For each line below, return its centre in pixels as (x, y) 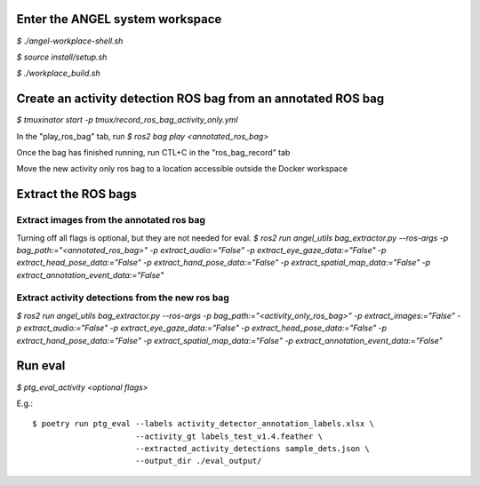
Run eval (41, 366)
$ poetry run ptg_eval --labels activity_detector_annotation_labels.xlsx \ (204, 424)
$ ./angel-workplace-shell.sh (70, 41)
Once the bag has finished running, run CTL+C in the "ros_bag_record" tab (153, 152)
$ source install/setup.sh (62, 57)
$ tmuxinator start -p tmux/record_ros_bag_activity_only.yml (127, 120)
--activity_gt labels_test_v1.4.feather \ (229, 436)
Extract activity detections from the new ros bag (123, 298)
